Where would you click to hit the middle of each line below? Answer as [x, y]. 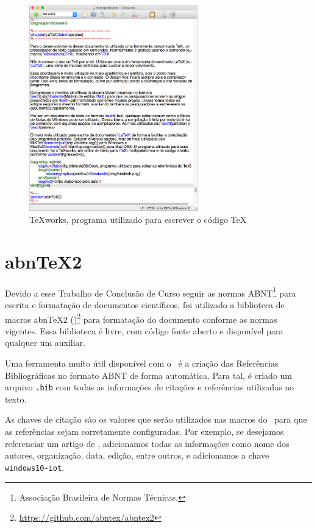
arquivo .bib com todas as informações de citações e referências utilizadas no [150, 387]
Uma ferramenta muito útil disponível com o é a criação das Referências [142, 363]
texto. [16, 399]
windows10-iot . [34, 467]
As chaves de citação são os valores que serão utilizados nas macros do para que [156, 419]
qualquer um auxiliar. [45, 343]
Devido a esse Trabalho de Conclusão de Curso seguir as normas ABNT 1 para [151, 292]
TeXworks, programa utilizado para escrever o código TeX [138, 220]
